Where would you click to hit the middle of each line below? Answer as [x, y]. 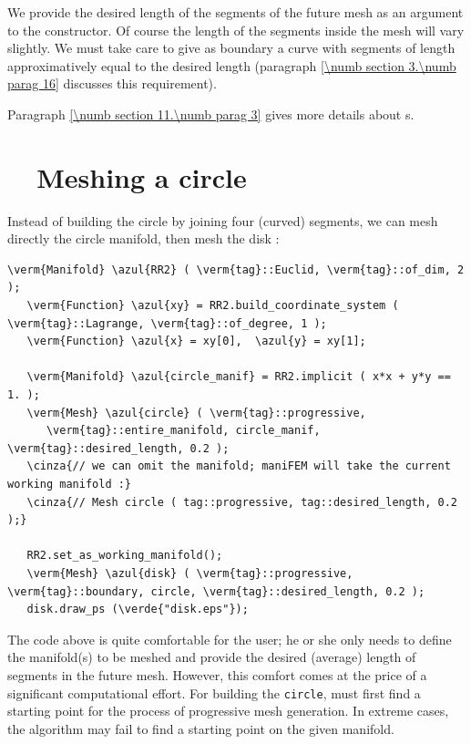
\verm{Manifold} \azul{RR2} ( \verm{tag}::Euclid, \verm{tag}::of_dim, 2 [236, 269]
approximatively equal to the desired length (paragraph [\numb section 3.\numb [232, 65]
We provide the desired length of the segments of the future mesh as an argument [235, 12]
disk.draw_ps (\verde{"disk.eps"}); [138, 610]
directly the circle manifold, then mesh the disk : [143, 238]
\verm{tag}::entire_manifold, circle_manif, [183, 431]
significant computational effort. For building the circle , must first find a [214, 692]
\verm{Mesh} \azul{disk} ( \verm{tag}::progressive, [190, 573]
